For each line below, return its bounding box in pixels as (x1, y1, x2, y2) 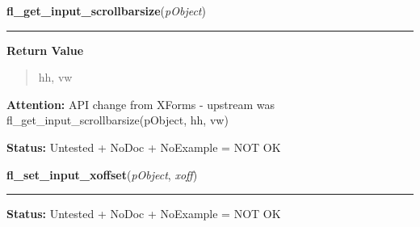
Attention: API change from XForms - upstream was (6, 95, 275, 112)
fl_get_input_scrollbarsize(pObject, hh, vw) (6, 111, 229, 128)
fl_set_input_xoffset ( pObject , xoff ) (6, 166, 198, 183)
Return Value (6, 41, 84, 58)
